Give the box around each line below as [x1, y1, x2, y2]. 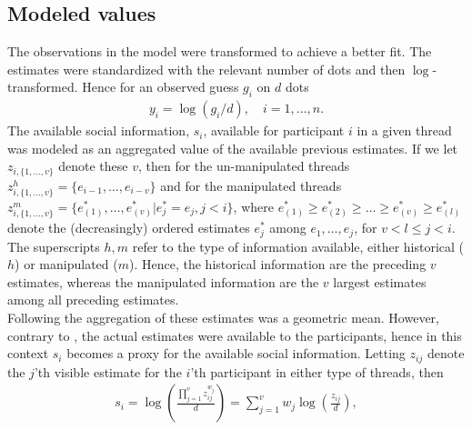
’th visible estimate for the [34, 362, 182, 381]
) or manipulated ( [15, 255, 118, 274]
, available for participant [203, 121, 345, 140]
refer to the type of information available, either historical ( [132, 236, 465, 255]
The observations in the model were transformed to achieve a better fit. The [7, 42, 432, 61]
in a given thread [357, 121, 452, 140]
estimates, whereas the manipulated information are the [7, 272, 319, 291]
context [7, 344, 49, 363]
